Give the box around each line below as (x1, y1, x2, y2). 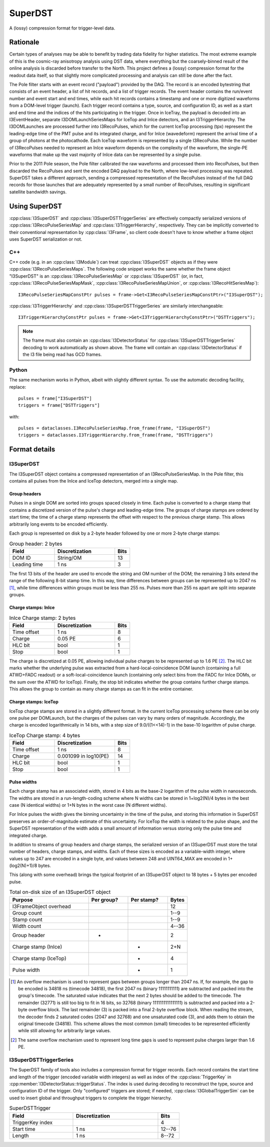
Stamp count (12, 916, 42, 923)
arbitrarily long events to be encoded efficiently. (9, 521, 108, 527)
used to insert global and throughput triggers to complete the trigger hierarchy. (9, 1095, 172, 1101)
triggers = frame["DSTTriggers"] (18, 402, 100, 408)
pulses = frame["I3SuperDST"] (18, 395, 92, 401)
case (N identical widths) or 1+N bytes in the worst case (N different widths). (9, 802, 167, 808)
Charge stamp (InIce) (12, 943, 62, 950)
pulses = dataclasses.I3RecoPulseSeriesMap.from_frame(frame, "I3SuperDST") (18, 425, 211, 431)
